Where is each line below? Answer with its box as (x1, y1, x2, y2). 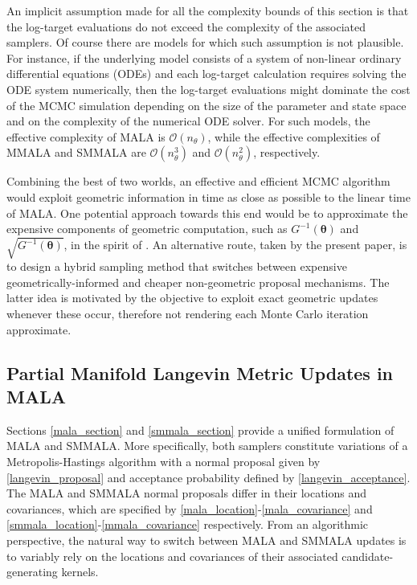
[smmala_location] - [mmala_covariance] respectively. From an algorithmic (6, 516, 369, 533)
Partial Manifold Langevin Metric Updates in (6, 360, 394, 385)
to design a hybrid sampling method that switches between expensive (6, 258, 347, 275)
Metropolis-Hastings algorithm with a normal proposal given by (6, 453, 321, 470)
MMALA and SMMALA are (6, 144, 146, 161)
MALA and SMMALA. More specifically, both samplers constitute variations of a (6, 437, 408, 454)
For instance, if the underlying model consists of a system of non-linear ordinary (6, 49, 402, 66)
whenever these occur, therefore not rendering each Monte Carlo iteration (6, 305, 369, 322)
